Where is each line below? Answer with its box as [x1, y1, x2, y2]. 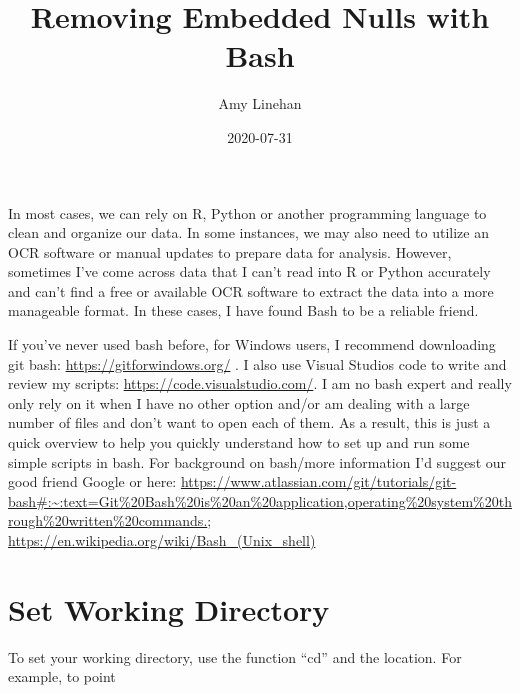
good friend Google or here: [8, 471, 177, 492]
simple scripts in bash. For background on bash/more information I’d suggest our [8, 451, 507, 472]
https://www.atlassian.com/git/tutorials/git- [180, 471, 457, 492]
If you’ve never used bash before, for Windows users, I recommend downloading [8, 334, 496, 355]
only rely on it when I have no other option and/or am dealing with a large [8, 392, 470, 413]
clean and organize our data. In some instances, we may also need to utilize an [8, 222, 489, 243]
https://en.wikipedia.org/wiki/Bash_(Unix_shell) [8, 530, 316, 550]
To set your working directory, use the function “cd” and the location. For [8, 646, 462, 667]
